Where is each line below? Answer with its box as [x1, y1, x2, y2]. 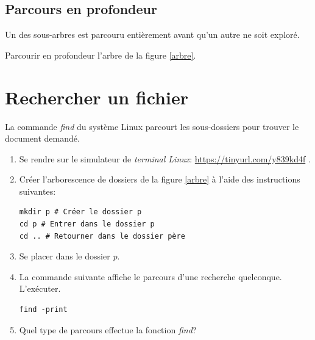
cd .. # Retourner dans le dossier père [19, 231, 185, 241]
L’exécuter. [19, 282, 61, 295]
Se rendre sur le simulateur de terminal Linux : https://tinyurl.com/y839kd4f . [19, 152, 311, 165]
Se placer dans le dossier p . [19, 250, 120, 262]
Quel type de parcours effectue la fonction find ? [19, 323, 197, 336]
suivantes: [19, 184, 56, 197]
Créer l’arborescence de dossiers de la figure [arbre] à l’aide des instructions [19, 173, 300, 186]
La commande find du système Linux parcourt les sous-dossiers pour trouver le [5, 120, 299, 132]
